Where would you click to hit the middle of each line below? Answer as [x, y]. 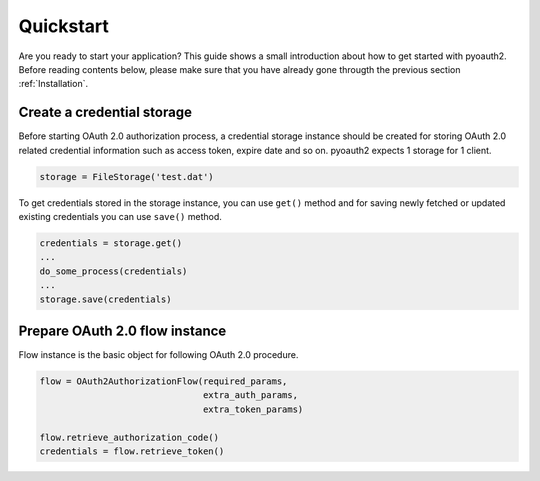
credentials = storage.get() [111, 243]
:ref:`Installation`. [53, 84]
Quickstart [64, 26]
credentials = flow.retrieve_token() [132, 451]
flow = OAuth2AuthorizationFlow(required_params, [163, 381]
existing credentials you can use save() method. [120, 216]
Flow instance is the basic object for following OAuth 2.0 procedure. [158, 355]
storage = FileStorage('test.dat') [126, 176]
